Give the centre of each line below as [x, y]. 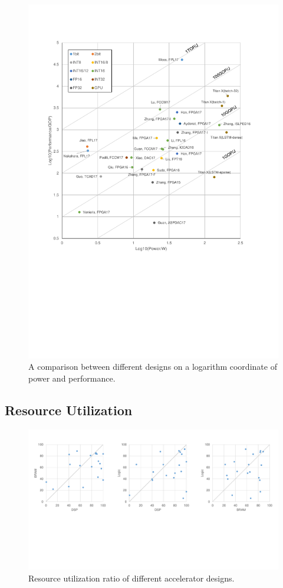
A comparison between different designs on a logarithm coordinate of [153, 367]
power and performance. [72, 378]
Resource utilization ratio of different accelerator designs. [131, 578]
